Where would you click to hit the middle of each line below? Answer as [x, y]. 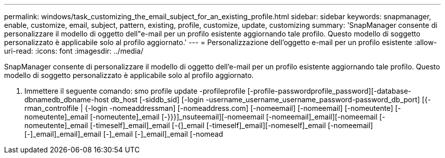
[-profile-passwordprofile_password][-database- [329, 91]
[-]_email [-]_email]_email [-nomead [163, 134]
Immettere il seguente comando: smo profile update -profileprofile [135, 91]
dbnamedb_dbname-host [67, 100]
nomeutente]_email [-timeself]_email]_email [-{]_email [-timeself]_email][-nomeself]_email [175, 125]
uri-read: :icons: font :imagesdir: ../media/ [74, 51]
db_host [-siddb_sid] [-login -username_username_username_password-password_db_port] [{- [271, 100]
